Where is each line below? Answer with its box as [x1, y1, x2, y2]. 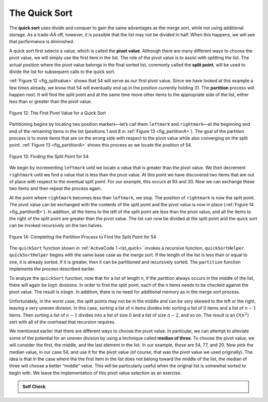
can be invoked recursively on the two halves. [9, 223, 103, 229]
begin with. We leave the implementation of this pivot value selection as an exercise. [9, 370, 182, 376]
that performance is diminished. [9, 39, 74, 45]
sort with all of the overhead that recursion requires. [9, 319, 116, 325]
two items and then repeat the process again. [9, 185, 102, 191]
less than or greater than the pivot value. [9, 98, 92, 104]
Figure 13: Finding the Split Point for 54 [9, 153, 89, 159]
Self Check [22, 384, 46, 390]
